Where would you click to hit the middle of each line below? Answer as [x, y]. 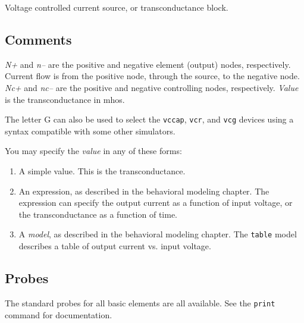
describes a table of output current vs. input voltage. [115, 246]
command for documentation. [59, 314]
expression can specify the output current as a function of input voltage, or [156, 203]
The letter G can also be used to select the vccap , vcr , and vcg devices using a [149, 119]
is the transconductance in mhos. [65, 99]
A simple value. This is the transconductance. [102, 171]
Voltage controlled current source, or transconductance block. [117, 7]
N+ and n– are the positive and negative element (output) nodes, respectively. [148, 64]
